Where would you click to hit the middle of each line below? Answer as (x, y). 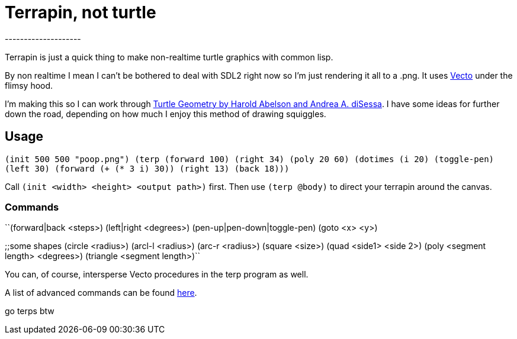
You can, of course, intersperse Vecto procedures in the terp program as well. (157, 275)
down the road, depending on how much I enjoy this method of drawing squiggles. (166, 114)
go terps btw (30, 311)
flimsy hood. (29, 85)
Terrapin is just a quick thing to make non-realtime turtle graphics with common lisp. (169, 57)
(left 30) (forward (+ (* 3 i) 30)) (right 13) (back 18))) (147, 168)
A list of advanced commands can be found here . (101, 293)
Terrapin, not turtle (81, 12)
